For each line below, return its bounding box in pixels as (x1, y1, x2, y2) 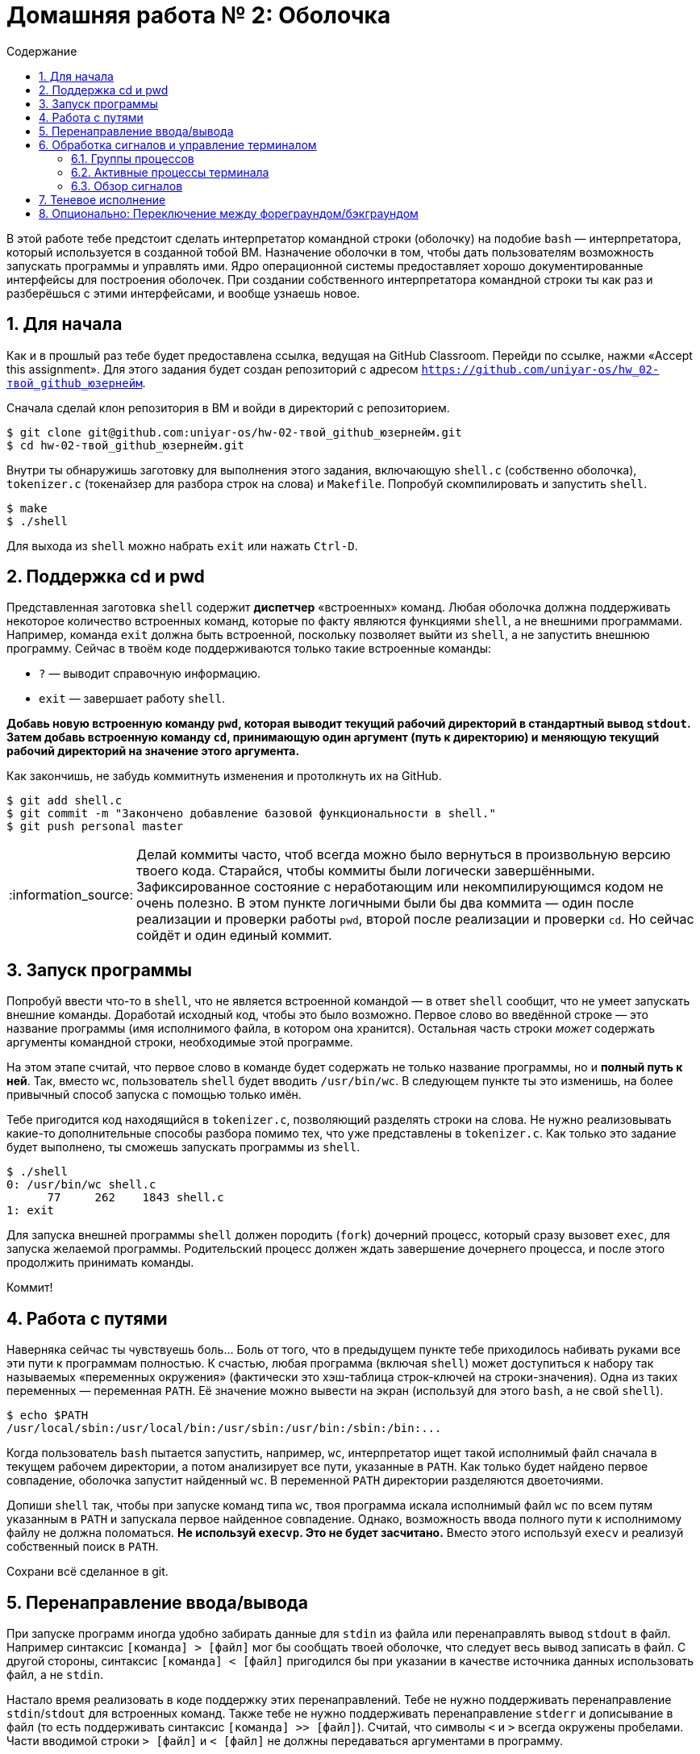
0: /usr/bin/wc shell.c (6, 1178, 156, 1192)
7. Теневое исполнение (39, 192, 166, 207)
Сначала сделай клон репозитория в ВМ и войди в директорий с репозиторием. (6, 400, 450, 415)
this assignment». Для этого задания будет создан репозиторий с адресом (6, 361, 419, 376)
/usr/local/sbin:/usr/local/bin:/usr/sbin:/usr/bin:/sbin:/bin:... (6, 1422, 442, 1435)
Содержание (6, 44, 77, 58)
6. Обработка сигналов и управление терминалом (39, 137, 317, 152)
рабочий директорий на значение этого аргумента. (6, 744, 300, 758)
